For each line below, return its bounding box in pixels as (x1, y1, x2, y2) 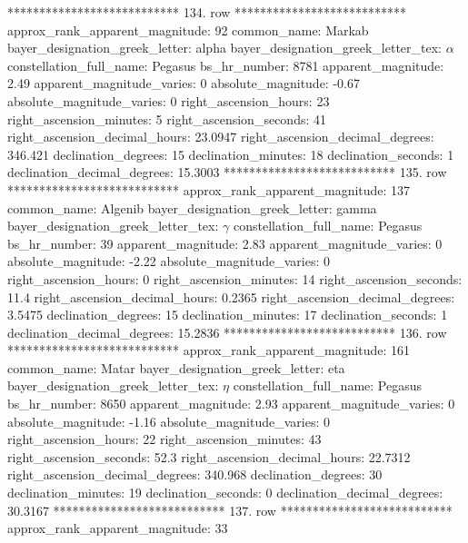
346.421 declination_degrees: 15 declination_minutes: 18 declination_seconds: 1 (7, 144, 454, 163)
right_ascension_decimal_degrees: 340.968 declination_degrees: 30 (7, 465, 383, 484)
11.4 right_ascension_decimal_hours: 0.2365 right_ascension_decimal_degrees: (7, 287, 455, 306)
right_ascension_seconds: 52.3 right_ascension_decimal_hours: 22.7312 (7, 447, 411, 466)
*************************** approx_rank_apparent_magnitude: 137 (7, 180, 411, 199)
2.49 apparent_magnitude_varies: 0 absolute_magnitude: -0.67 (7, 74, 360, 93)
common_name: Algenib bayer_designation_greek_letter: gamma (7, 198, 377, 217)
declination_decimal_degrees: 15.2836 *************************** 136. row (7, 322, 447, 341)
